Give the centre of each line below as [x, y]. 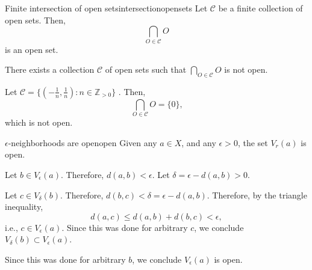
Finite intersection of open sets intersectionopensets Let [106, 8]
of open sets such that [146, 69]
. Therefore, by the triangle [257, 195]
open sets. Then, [35, 20]
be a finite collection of [261, 8]
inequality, [24, 207]
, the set [253, 142]
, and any [199, 142]
